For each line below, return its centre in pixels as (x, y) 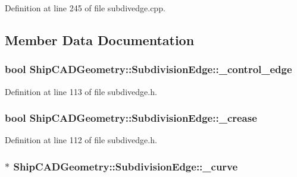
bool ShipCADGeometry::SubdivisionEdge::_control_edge (148, 69)
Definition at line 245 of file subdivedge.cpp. (85, 8)
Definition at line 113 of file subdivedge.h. (81, 91)
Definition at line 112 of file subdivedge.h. (81, 140)
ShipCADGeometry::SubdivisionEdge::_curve (126, 166)
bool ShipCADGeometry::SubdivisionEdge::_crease (131, 118)
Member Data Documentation (100, 39)
